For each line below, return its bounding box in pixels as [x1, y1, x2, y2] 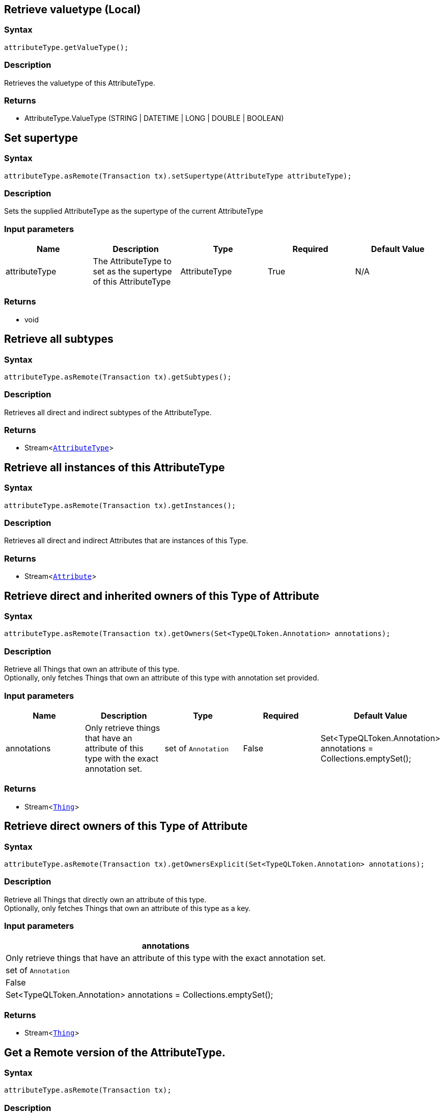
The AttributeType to [93, 256, 172, 267]
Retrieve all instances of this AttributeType [4, 461, 225, 474]
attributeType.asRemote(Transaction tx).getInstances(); [4, 501, 236, 510]
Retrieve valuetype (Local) [4, 3, 141, 16]
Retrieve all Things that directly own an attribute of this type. [4, 895, 207, 904]
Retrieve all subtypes [4, 333, 114, 346]
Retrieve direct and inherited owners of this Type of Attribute [4, 589, 319, 602]
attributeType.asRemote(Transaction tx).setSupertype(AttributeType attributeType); [4, 171, 352, 180]
